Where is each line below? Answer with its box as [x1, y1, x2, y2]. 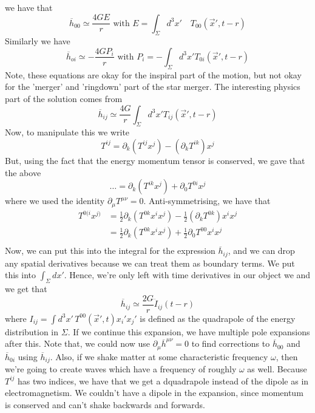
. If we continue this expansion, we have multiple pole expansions [67, 325, 310, 338]
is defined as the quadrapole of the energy [140, 312, 296, 324]
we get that [5, 282, 47, 295]
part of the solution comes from [5, 92, 123, 104]
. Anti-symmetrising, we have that [143, 194, 271, 207]
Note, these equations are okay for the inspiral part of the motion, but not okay [5, 68, 302, 81]
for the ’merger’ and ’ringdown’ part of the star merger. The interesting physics [5, 80, 300, 93]
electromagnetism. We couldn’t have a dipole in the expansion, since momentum [5, 386, 303, 399]
